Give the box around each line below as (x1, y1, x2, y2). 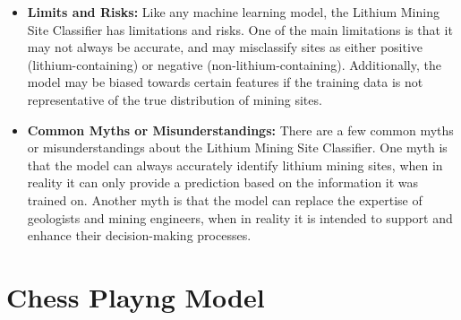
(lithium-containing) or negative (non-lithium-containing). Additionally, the (27, 55, 441, 74)
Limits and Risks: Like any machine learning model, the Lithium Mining (27, 3, 440, 21)
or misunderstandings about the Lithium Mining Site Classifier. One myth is (27, 138, 448, 157)
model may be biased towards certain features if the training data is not (27, 73, 423, 91)
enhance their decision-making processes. (27, 226, 252, 245)
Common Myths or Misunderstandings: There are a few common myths (27, 120, 454, 139)
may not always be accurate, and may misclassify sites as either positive (27, 38, 423, 56)
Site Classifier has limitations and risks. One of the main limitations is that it (27, 20, 453, 39)
